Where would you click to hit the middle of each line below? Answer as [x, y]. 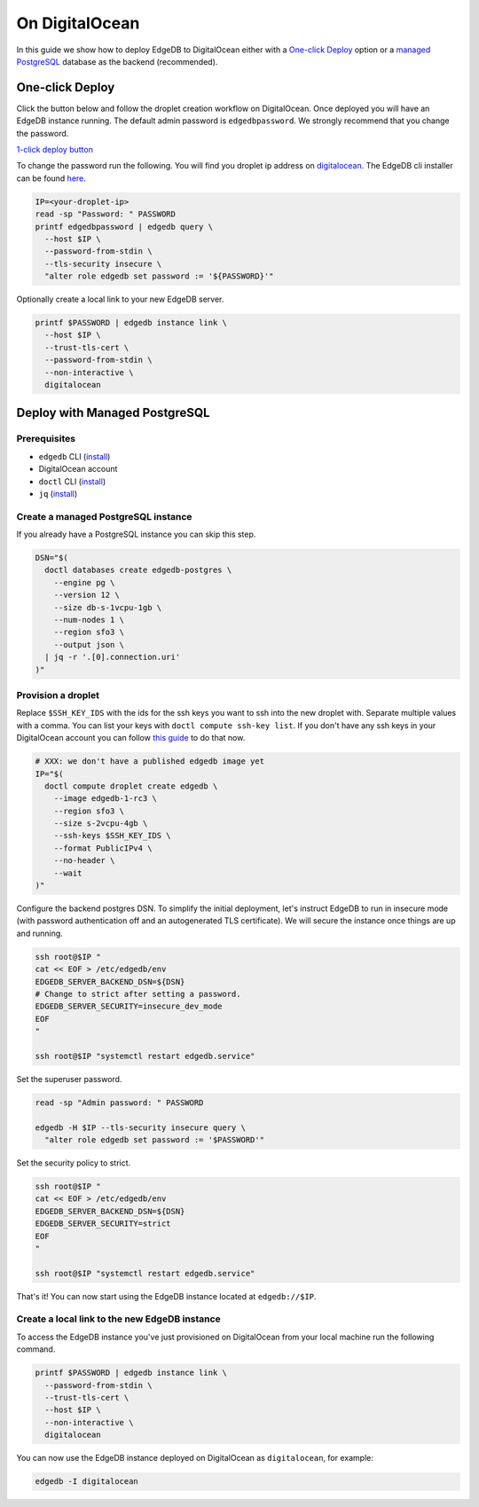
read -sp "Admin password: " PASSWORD [119, 1103]
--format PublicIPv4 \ [103, 848]
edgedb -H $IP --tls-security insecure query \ [140, 1127]
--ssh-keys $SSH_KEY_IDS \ [113, 836]
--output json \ [89, 644]
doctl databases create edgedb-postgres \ [138, 570]
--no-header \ [84, 861]
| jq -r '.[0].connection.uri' [113, 657]
